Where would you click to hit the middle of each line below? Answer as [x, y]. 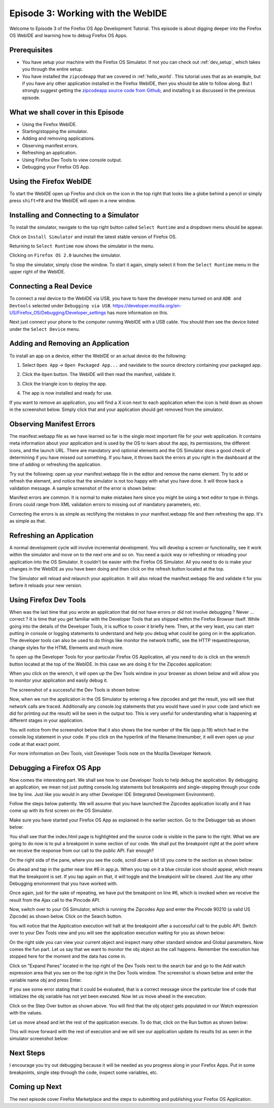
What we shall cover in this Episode [67, 112]
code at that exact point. [35, 744]
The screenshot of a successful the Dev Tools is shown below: [75, 690]
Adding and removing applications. [59, 138]
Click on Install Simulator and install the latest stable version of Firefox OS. [93, 237]
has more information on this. [138, 312]
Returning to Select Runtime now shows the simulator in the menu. [82, 246]
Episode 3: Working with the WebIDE [88, 13]
